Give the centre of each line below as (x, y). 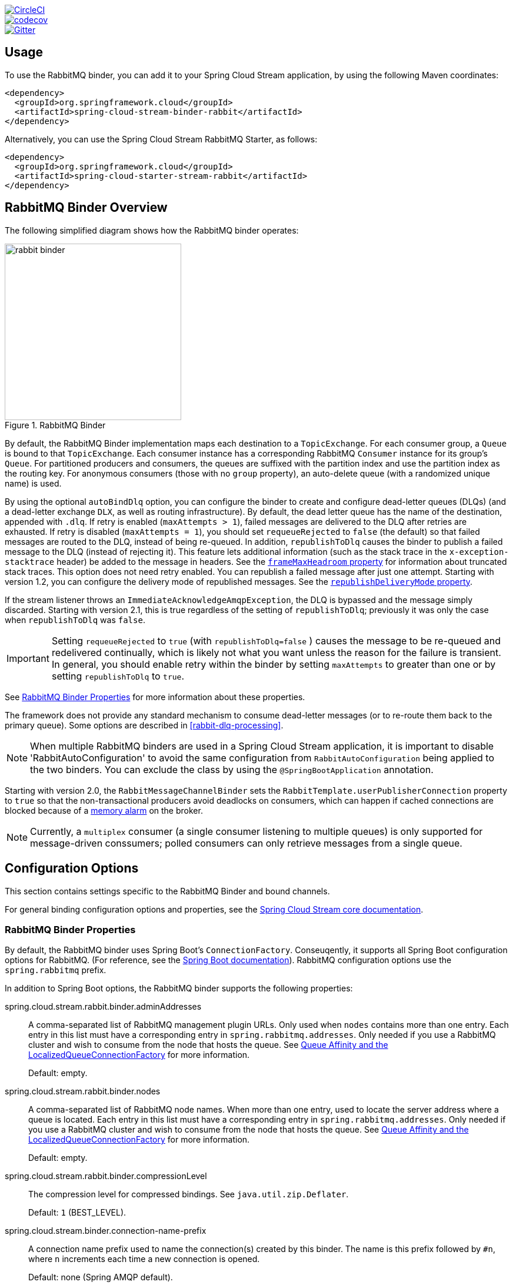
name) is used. (33, 483)
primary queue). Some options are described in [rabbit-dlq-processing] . (144, 725)
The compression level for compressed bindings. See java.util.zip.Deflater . (189, 1194)
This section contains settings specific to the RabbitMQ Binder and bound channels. (167, 891)
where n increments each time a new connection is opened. (144, 1259)
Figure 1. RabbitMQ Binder (55, 425)
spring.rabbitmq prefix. (56, 970)
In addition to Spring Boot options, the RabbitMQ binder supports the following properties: (179, 988)
